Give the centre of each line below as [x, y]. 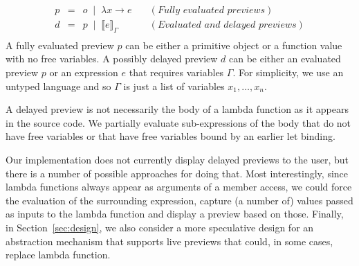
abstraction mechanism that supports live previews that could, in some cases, [169, 241]
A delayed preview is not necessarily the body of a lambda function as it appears [177, 109]
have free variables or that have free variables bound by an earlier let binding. [171, 136]
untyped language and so [58, 86]
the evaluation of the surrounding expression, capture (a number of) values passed [179, 200]
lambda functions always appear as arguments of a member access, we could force [179, 187]
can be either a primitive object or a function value [234, 45]
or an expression [84, 72]
